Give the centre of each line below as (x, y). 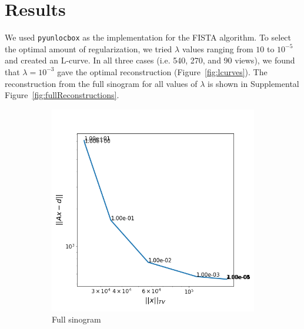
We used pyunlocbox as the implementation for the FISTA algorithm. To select (148, 37)
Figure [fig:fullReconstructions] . (62, 95)
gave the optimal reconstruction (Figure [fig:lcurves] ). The (162, 71)
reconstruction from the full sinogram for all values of (101, 83)
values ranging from (218, 48)
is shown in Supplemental (253, 83)
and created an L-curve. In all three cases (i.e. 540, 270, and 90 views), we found (150, 60)
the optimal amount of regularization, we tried (88, 48)
